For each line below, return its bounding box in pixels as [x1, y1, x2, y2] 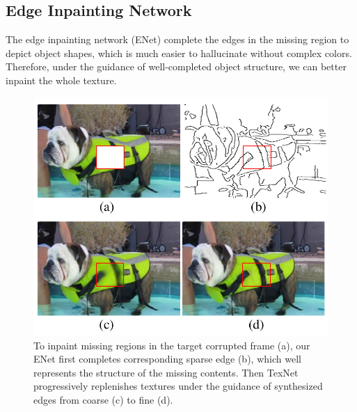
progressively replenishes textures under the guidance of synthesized [33, 379, 323, 393]
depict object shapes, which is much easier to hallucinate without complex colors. [6, 45, 352, 60]
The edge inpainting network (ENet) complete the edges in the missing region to [6, 32, 349, 47]
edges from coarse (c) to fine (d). [33, 392, 173, 406]
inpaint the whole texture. [6, 72, 117, 87]
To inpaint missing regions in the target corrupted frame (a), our [33, 338, 310, 352]
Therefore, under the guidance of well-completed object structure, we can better [6, 59, 347, 74]
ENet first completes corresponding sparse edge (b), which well [33, 351, 301, 366]
